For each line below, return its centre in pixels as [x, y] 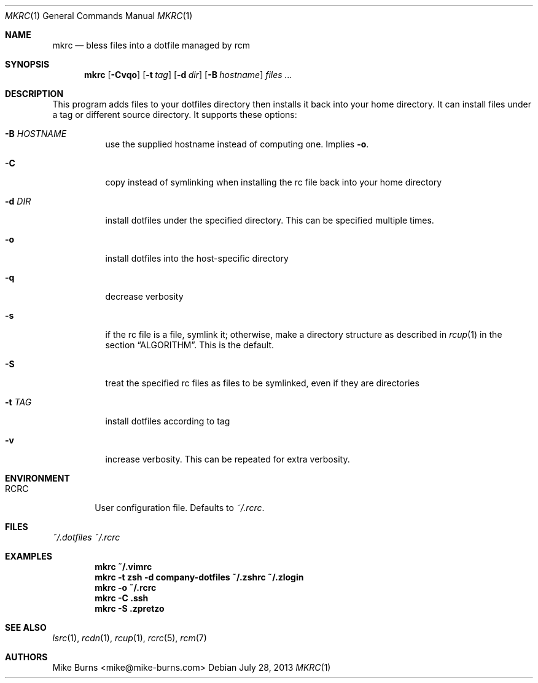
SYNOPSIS [27, 64]
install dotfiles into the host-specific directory [197, 258]
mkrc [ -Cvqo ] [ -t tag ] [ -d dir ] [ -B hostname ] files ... [188, 75]
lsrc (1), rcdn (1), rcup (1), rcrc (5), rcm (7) [130, 638]
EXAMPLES [29, 556]
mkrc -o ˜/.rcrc [126, 587]
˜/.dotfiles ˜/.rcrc [86, 537]
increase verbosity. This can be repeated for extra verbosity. [228, 459]
